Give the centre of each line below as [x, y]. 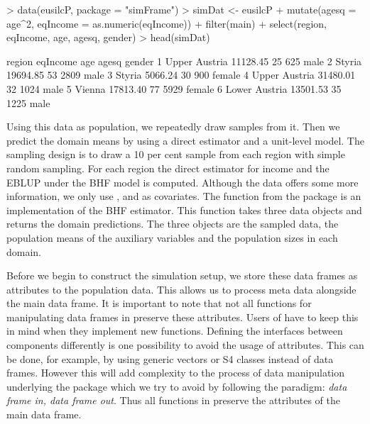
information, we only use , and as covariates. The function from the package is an [184, 196]
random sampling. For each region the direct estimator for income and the [168, 168]
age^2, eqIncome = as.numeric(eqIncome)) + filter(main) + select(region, [167, 23]
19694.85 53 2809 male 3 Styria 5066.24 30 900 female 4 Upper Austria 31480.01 [181, 75]
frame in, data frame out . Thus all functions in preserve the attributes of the [173, 400]
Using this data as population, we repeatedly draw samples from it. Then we [173, 127]
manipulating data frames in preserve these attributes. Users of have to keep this [183, 317]
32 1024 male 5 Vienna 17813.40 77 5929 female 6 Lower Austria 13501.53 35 [174, 88]
